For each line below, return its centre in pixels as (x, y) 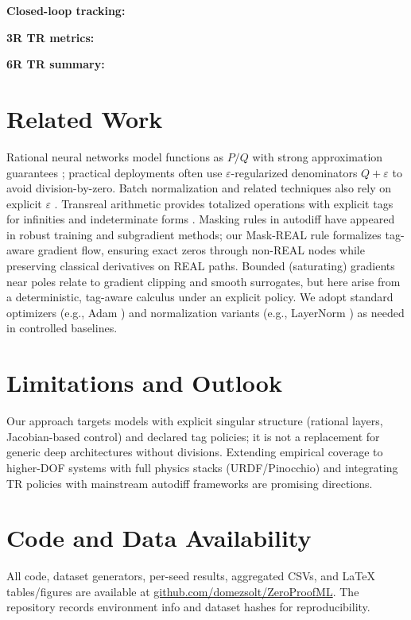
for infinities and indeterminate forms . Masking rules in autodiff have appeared (201, 219)
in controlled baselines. (62, 328)
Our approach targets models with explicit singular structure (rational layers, (195, 421)
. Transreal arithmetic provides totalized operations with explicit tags (224, 203)
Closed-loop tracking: (66, 10)
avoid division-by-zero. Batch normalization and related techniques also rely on (199, 188)
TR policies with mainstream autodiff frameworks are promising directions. (190, 483)
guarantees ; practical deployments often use (114, 172)
